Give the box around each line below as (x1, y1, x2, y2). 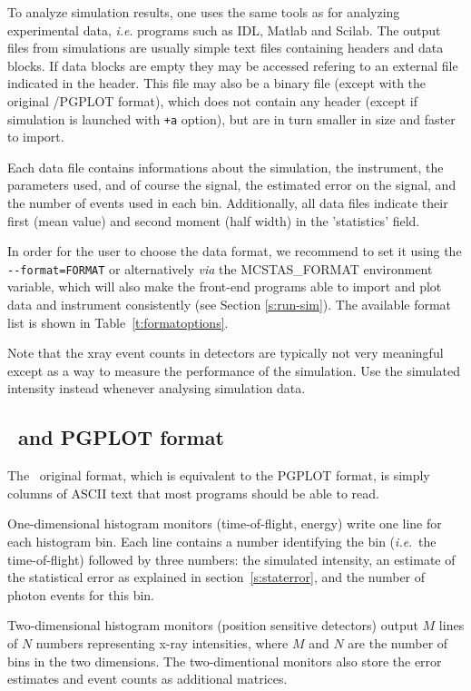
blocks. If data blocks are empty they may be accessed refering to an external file (7, 55, 458, 74)
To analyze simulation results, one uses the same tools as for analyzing (7, 3, 400, 21)
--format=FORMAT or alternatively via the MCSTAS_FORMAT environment (7, 259, 433, 278)
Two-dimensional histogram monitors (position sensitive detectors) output (7, 616, 418, 635)
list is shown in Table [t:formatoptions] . (7, 312, 229, 331)
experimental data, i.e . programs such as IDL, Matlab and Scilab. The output (7, 20, 441, 39)
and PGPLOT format (18, 423, 224, 451)
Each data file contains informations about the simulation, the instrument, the (7, 157, 444, 176)
